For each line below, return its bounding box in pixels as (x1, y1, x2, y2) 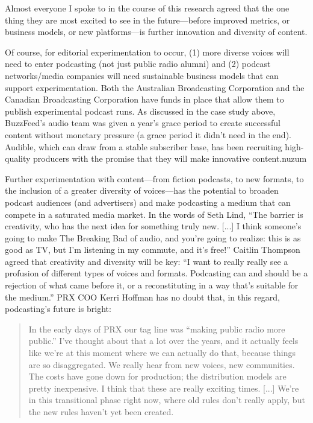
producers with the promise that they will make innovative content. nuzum (33, 152, 307, 165)
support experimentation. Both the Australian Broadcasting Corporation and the (5, 81, 305, 94)
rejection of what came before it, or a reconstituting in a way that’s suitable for (5, 279, 299, 291)
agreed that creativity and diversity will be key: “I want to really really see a (5, 255, 288, 267)
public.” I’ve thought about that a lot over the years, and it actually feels (28, 334, 299, 347)
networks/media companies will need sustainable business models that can (5, 69, 279, 81)
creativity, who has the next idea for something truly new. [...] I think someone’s (5, 220, 302, 232)
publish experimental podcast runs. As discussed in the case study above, (5, 104, 276, 117)
